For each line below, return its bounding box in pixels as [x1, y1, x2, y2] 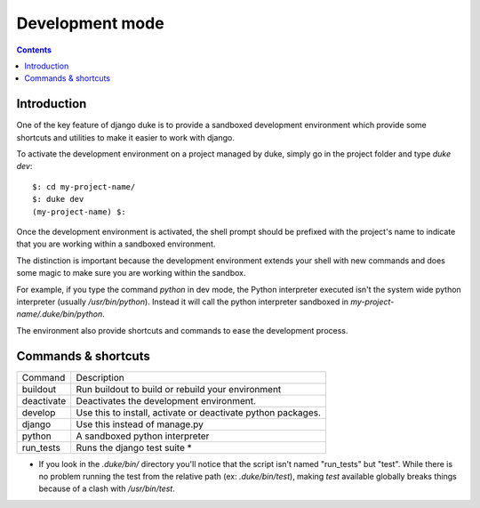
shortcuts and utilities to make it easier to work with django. [16, 132, 235, 142]
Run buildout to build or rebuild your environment [76, 383, 282, 395]
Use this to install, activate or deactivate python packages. [76, 406, 322, 418]
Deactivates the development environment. [76, 394, 257, 407]
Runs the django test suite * [76, 441, 193, 454]
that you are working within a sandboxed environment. [16, 238, 216, 249]
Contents [16, 44, 52, 55]
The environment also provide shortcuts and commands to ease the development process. [16, 325, 348, 335]
